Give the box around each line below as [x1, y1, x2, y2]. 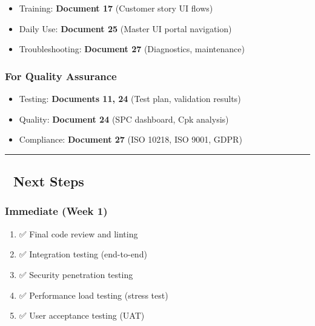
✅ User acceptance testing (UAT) [19, 309, 145, 322]
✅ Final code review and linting [19, 227, 138, 240]
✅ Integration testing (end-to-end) [19, 248, 147, 260]
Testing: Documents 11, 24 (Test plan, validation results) [19, 92, 241, 104]
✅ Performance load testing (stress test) [19, 288, 168, 301]
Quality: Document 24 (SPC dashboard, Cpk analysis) [19, 112, 229, 125]
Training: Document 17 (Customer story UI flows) [19, 2, 213, 14]
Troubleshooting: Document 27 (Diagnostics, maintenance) [19, 42, 245, 55]
